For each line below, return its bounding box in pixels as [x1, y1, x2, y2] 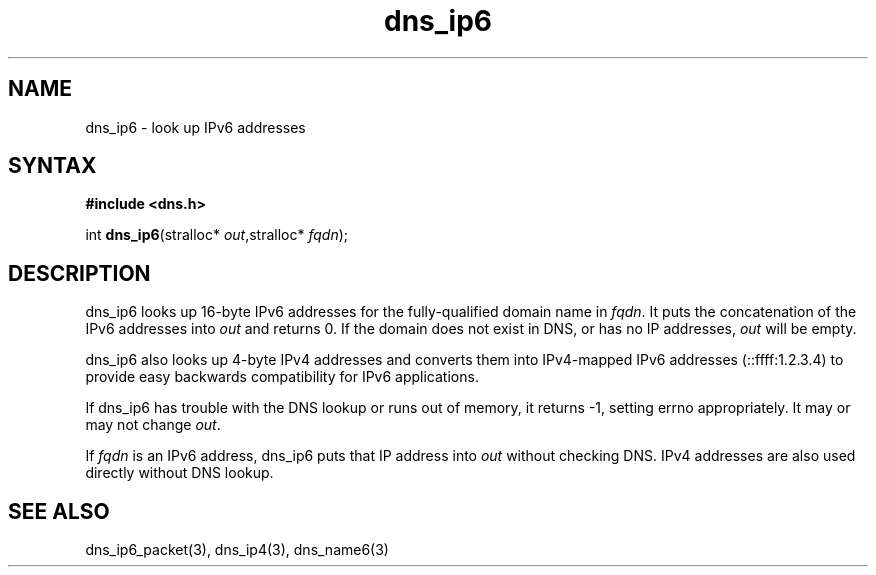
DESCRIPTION [8, 260, 151, 286]
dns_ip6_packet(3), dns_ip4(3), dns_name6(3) [85, 541, 389, 559]
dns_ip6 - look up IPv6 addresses [85, 118, 306, 136]
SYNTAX [8, 153, 97, 179]
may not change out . [85, 416, 221, 434]
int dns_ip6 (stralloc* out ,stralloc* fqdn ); [85, 226, 349, 244]
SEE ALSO [8, 498, 110, 524]
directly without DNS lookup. [85, 464, 274, 482]
